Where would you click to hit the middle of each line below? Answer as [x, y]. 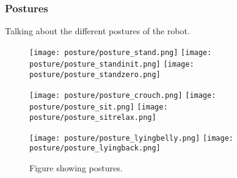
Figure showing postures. [76, 168]
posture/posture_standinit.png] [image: [112, 65]
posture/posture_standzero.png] [95, 75]
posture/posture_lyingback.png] [95, 148]
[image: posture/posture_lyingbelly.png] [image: [131, 138]
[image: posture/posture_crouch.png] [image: [123, 95]
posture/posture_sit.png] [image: [99, 107]
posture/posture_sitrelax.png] [93, 118]
